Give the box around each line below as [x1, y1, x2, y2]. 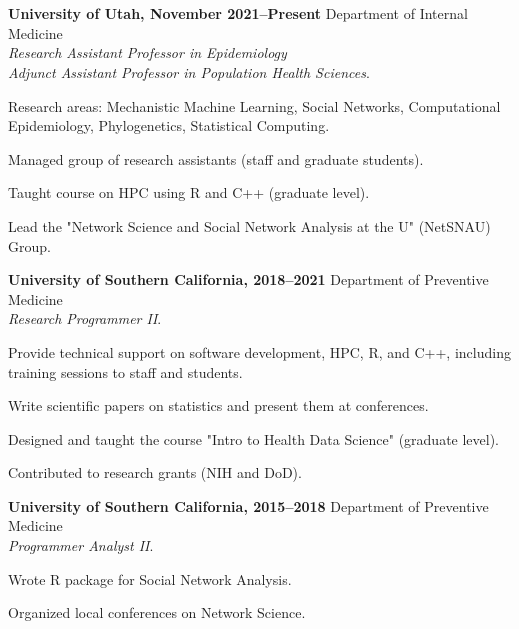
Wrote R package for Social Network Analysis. [8, 568, 292, 589]
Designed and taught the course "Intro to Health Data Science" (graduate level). [8, 428, 500, 449]
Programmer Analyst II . [8, 535, 154, 556]
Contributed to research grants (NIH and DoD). [8, 462, 302, 483]
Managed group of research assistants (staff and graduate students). [8, 148, 424, 169]
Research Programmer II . [8, 308, 162, 329]
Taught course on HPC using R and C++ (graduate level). [8, 182, 370, 203]
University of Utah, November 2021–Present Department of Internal [8, 3, 468, 24]
